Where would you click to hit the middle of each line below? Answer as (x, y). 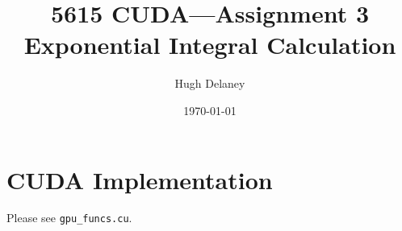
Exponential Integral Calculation (210, 45)
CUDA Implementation (140, 179)
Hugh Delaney (210, 83)
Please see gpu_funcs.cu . (69, 218)
